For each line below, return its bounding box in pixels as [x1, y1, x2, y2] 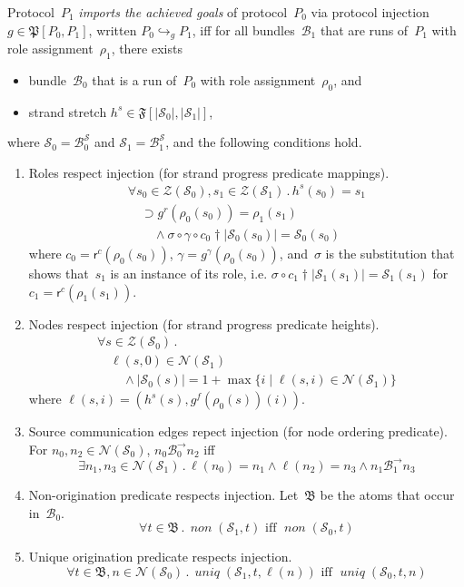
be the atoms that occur [320, 484, 455, 504]
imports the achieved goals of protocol [78, 3, 288, 21]
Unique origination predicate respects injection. [28, 547, 292, 566]
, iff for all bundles [192, 20, 295, 39]
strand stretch [28, 102, 107, 121]
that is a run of [92, 70, 177, 89]
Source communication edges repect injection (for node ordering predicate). [28, 422, 448, 441]
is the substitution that [325, 244, 455, 263]
